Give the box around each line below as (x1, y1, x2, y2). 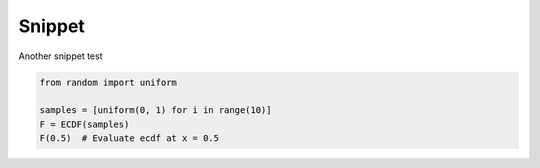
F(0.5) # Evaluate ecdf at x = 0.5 (39, 133, 220, 144)
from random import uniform (39, 76, 177, 88)
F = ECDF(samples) (39, 118, 130, 130)
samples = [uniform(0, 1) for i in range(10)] (39, 105, 272, 116)
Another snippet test (18, 50, 104, 62)
